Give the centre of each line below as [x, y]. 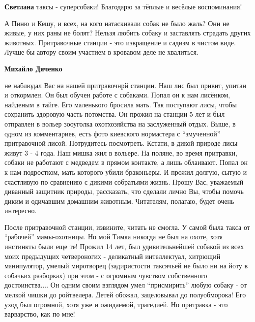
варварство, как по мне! [40, 314]
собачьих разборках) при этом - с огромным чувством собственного [106, 275]
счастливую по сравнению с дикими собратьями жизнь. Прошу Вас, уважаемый [124, 181]
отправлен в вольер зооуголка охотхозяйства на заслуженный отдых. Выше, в [120, 123]
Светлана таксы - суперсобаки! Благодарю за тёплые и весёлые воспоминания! [123, 6]
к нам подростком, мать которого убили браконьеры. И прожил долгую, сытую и [126, 172]
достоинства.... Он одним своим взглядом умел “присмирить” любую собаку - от [126, 285]
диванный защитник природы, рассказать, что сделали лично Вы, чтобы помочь [124, 191]
